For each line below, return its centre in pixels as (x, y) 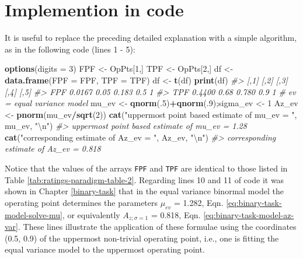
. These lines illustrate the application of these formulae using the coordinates (157, 227)
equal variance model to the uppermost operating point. (105, 249)
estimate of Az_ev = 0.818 (53, 148)
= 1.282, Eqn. (198, 202)
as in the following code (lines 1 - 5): (70, 49)
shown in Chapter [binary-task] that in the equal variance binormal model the (144, 191)
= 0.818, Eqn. (176, 214)
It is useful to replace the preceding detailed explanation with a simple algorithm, (151, 38)
